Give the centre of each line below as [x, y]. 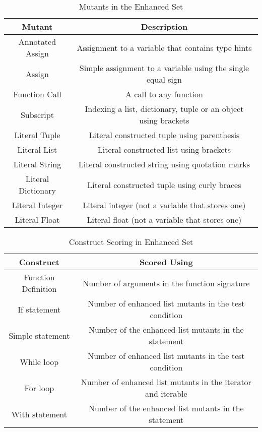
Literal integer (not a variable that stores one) [164, 205]
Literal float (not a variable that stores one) [164, 220]
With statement [39, 414]
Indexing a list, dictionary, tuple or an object [164, 109]
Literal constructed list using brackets [164, 149]
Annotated [37, 42]
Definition [39, 289]
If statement [39, 309]
